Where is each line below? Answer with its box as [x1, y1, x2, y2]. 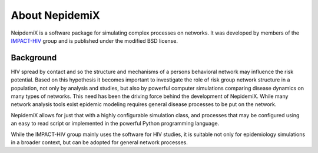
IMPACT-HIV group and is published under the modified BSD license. [11, 37, 178, 44]
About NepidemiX [11, 9, 100, 22]
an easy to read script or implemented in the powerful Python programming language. [11, 120, 220, 127]
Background [11, 53, 57, 63]
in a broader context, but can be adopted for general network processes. [11, 138, 188, 146]
